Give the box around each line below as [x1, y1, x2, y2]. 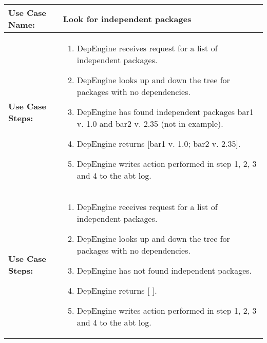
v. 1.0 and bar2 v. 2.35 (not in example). [77, 118, 223, 129]
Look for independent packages [63, 12, 192, 25]
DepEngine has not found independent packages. [77, 264, 252, 276]
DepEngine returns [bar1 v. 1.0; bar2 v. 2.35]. [77, 138, 241, 149]
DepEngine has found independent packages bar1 [77, 106, 254, 118]
